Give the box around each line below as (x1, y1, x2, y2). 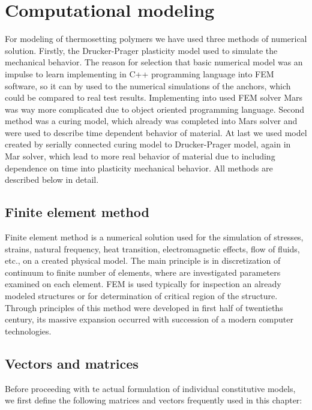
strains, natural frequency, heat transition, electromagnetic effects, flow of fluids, (5, 242, 300, 255)
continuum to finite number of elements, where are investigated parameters (5, 266, 281, 278)
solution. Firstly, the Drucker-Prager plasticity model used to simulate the (5, 44, 278, 56)
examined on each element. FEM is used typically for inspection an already (5, 278, 281, 290)
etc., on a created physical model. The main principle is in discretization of (5, 254, 281, 267)
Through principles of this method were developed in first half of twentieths (5, 301, 283, 313)
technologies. (5, 324, 52, 337)
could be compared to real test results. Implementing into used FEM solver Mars (5, 91, 303, 104)
